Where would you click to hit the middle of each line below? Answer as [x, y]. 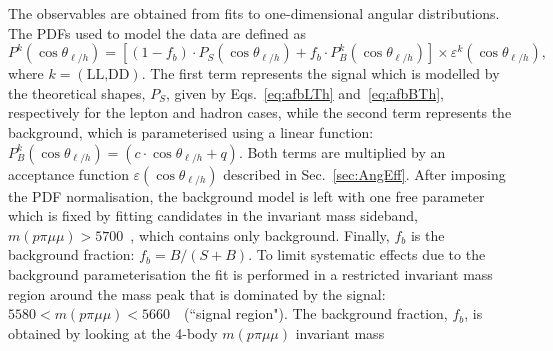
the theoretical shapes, [77, 92]
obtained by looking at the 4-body [113, 332]
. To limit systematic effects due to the [367, 254]
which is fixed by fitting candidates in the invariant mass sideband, [213, 215]
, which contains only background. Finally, [260, 234]
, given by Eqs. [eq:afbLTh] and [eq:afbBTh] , [304, 92]
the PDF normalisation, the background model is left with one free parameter [246, 195]
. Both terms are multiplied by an [342, 151]
